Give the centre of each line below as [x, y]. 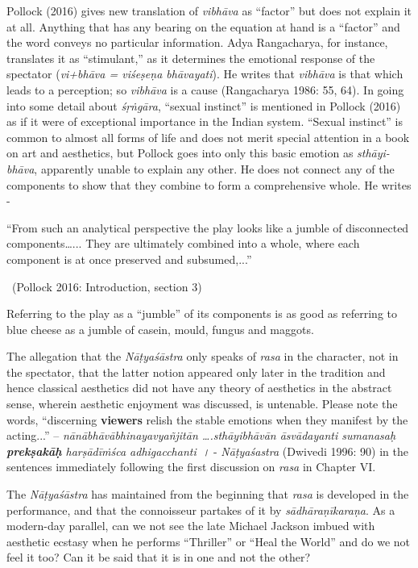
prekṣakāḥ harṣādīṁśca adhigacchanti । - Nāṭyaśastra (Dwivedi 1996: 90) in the [207, 451]
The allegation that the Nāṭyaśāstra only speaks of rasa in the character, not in [203, 356]
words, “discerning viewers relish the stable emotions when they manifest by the [207, 419]
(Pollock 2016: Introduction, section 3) [107, 286]
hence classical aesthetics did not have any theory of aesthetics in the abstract [199, 388]
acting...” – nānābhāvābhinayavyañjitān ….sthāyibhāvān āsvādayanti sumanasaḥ [201, 435]
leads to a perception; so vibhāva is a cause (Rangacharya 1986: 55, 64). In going [205, 89]
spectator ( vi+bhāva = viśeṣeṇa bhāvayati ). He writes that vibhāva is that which [205, 74]
